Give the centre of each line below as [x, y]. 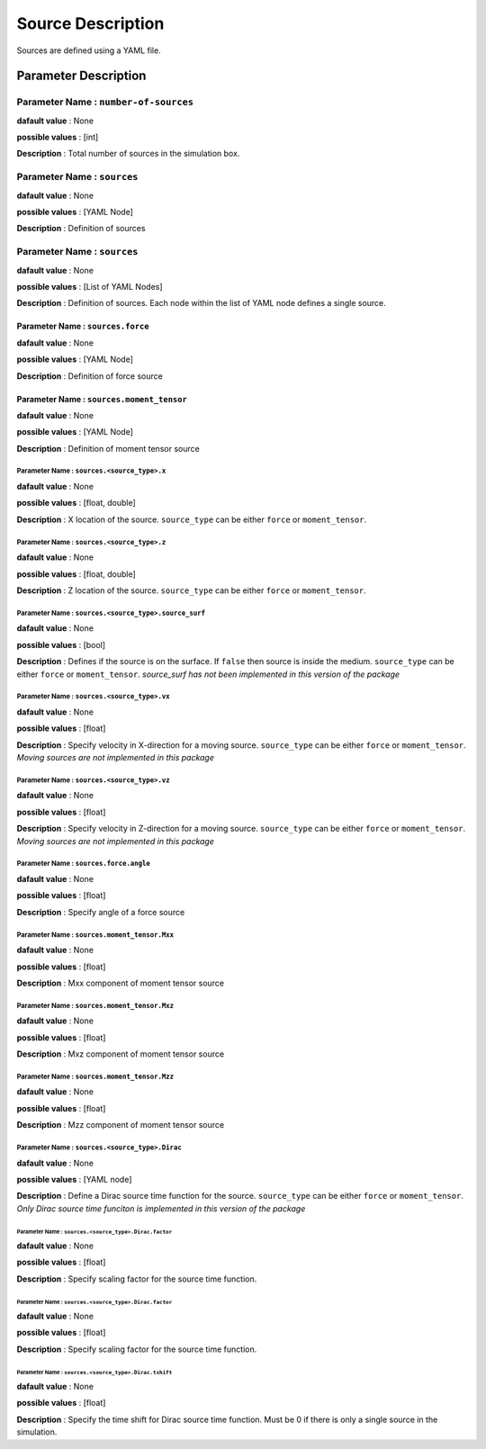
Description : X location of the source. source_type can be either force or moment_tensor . [192, 519]
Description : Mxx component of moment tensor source [121, 983]
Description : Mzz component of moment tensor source [121, 1125]
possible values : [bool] [61, 644]
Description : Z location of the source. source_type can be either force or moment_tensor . [191, 590]
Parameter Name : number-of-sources [105, 102]
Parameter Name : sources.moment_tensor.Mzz [95, 1076]
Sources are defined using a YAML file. [89, 50]
